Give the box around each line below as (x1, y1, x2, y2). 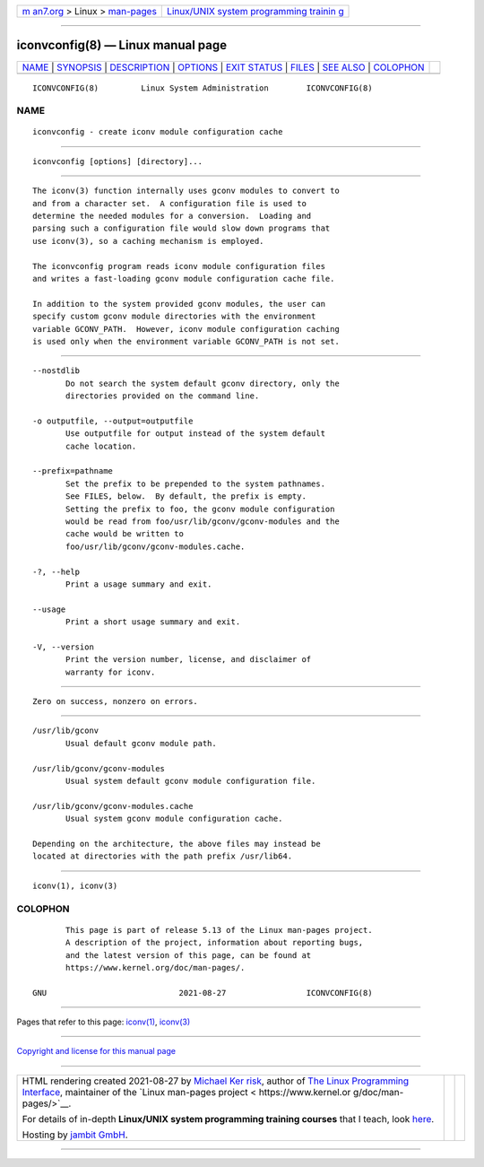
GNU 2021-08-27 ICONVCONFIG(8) (32, 988, 373, 997)
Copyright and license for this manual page (16, 1046, 177, 1057)
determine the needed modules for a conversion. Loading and (32, 211, 312, 222)
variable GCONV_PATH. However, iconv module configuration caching (32, 324, 340, 334)
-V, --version (32, 641, 94, 652)
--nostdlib (32, 366, 81, 376)
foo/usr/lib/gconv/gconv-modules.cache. (65, 541, 246, 552)
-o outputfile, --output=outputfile (32, 415, 194, 426)
